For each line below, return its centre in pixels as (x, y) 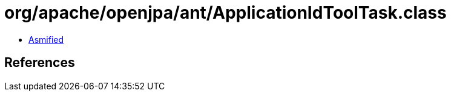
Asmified (46, 39)
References (40, 63)
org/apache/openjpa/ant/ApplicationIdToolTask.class (225, 13)
